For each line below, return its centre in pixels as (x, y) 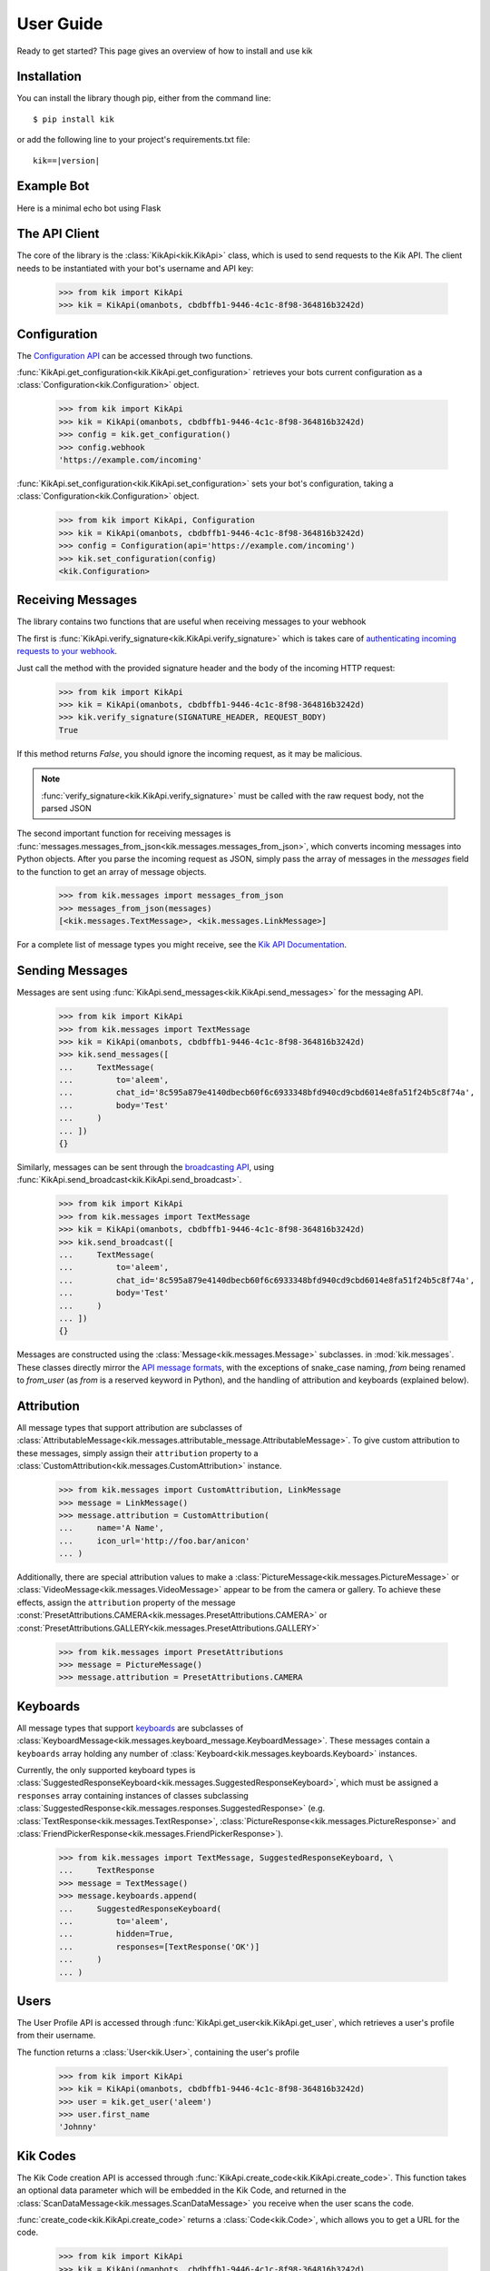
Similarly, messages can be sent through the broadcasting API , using (146, 1167)
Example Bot (53, 186)
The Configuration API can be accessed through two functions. (135, 355)
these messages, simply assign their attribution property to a (137, 1453)
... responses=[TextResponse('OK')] (159, 1947)
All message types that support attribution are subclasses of (129, 1427)
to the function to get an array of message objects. (112, 871)
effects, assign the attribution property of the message (126, 1602)
